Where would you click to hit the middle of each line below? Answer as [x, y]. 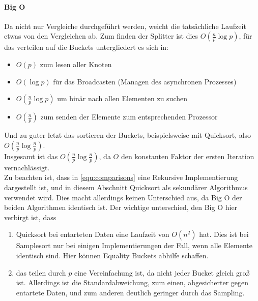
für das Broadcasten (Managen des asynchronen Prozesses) [145, 81]
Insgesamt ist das [31, 156]
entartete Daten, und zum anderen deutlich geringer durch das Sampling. [130, 292]
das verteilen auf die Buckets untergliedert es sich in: [86, 47]
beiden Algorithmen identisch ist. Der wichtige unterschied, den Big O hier [121, 207]
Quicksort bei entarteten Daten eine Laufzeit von [93, 234]
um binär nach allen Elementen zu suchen [122, 98]
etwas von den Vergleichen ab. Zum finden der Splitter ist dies [101, 36]
